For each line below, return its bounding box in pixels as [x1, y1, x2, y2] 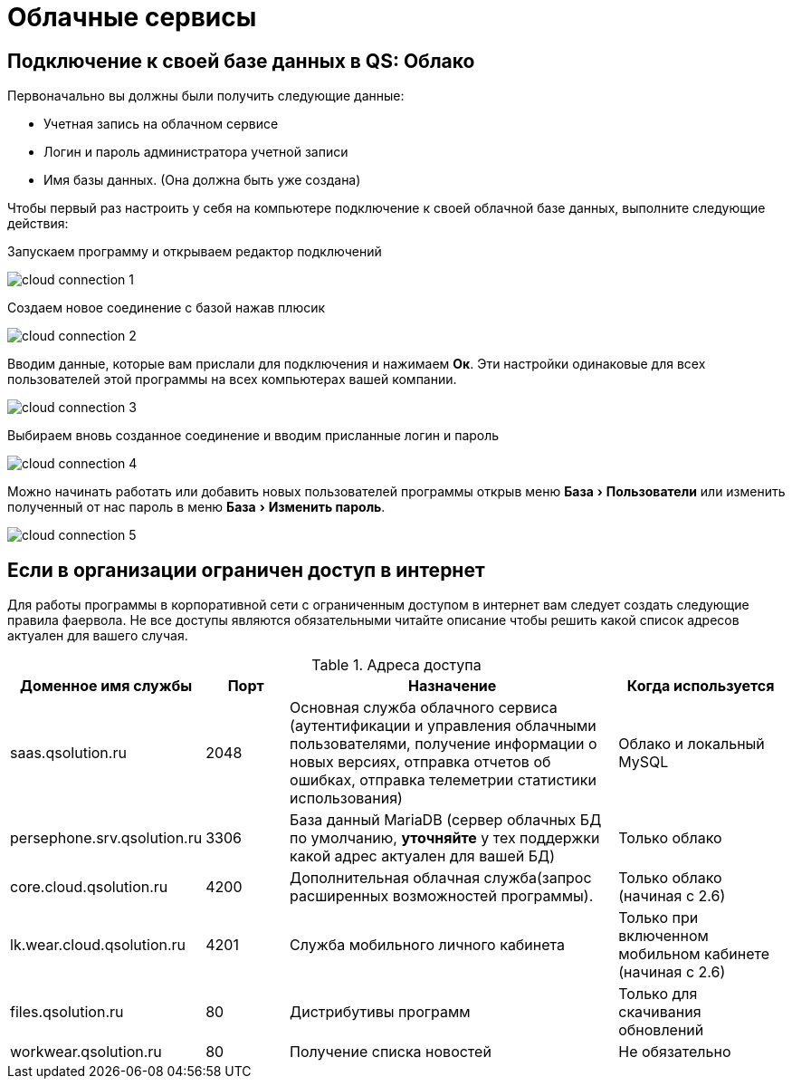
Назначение [407, 677, 497, 696]
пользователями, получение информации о [290, 735, 597, 754]
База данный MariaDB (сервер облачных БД [290, 811, 602, 830]
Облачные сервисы [7, 2, 257, 33]
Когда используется [626, 677, 775, 696]
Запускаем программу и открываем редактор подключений [7, 244, 382, 260]
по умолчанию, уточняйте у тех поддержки [290, 829, 600, 848]
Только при [618, 908, 699, 927]
